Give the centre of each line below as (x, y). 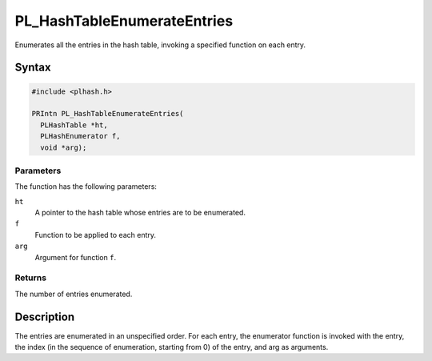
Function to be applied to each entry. (95, 235)
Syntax (33, 68)
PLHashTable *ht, (74, 125)
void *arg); (64, 147)
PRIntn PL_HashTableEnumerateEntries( (108, 114)
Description (45, 317)
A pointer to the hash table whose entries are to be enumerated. (140, 213)
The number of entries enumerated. (74, 294)
